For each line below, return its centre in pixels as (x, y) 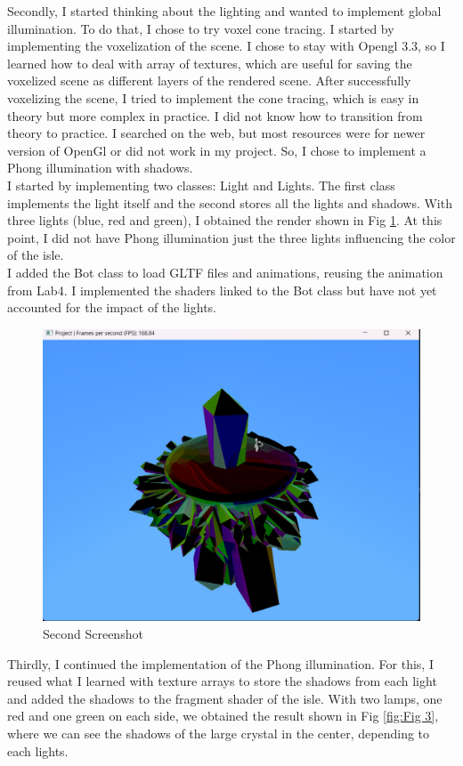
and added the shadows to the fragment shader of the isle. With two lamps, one (225, 698)
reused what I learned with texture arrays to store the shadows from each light (222, 681)
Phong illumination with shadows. (100, 168)
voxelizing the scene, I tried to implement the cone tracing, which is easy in (213, 97)
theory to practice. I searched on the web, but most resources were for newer (216, 133)
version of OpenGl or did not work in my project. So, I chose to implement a (217, 150)
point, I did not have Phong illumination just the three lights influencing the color (231, 237)
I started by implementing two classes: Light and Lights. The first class (201, 185)
